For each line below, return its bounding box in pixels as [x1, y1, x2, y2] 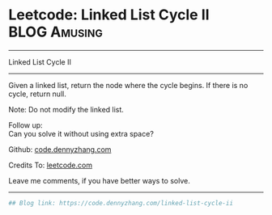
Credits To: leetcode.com [8, 160, 93, 170]
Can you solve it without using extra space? [8, 129, 154, 138]
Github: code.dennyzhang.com [8, 144, 112, 154]
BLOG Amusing [8, 23, 103, 41]
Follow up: [8, 120, 43, 130]
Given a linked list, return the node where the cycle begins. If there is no [8, 80, 249, 90]
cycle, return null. [8, 89, 66, 99]
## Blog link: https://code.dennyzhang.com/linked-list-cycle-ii [8, 199, 233, 207]
